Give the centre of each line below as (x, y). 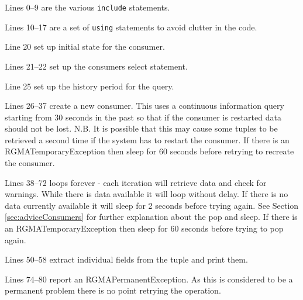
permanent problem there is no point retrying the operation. (113, 290)
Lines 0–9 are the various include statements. (87, 7)
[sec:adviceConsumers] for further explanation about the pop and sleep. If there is (151, 217)
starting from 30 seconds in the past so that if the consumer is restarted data (143, 117)
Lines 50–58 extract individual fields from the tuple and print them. (126, 259)
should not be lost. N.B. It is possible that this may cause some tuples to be (141, 128)
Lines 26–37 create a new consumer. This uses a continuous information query (144, 106)
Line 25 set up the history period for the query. (89, 86)
